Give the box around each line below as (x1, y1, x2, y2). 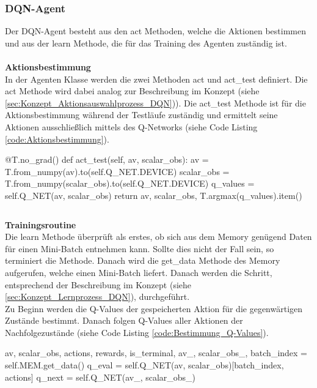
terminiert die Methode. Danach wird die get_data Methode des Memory (5, 254, 280, 267)
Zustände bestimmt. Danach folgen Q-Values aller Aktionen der (5, 314, 243, 327)
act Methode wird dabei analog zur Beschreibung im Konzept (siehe (5, 84, 260, 97)
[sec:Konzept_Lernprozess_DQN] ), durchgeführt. (5, 290, 190, 303)
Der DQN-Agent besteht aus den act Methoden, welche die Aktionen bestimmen (5, 24, 306, 37)
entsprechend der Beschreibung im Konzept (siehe (5, 278, 192, 291)
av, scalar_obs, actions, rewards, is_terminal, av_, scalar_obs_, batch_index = (5, 346, 308, 359)
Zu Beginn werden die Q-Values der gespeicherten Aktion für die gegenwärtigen (5, 302, 303, 315)
